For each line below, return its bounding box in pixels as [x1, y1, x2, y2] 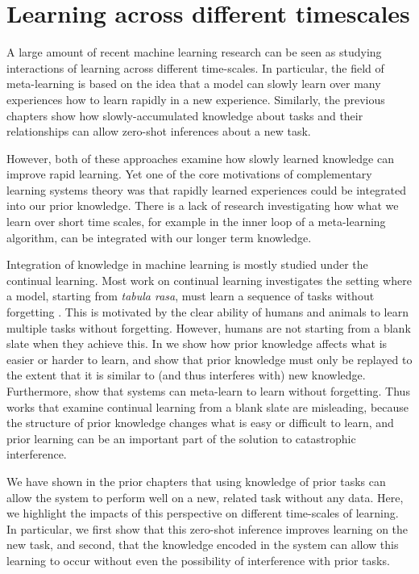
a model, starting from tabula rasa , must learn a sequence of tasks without [6, 287, 375, 304]
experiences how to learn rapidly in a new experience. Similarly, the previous [6, 90, 385, 107]
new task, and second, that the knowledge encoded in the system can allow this [6, 536, 399, 553]
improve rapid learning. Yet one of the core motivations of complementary [6, 165, 372, 182]
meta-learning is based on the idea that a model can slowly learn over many [6, 75, 381, 92]
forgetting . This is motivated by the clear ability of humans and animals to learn [6, 304, 409, 321]
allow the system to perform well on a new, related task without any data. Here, [6, 488, 404, 505]
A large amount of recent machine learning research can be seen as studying [6, 44, 382, 61]
